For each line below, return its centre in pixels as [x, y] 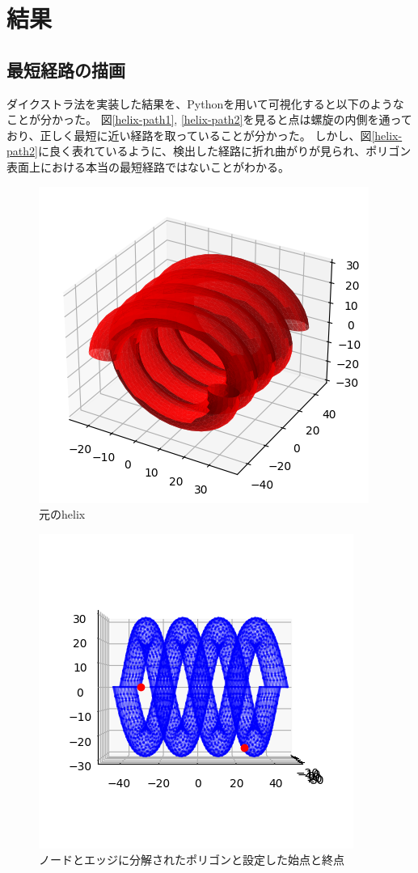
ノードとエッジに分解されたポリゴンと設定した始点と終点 [192, 860]
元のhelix [62, 514]
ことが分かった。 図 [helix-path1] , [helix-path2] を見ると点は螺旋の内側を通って [209, 119]
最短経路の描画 [66, 69]
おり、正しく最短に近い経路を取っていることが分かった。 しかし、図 [189, 135]
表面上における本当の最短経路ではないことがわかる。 [148, 166]
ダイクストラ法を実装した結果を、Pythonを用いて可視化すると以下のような [205, 103]
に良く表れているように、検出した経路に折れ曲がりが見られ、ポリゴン [224, 151]
